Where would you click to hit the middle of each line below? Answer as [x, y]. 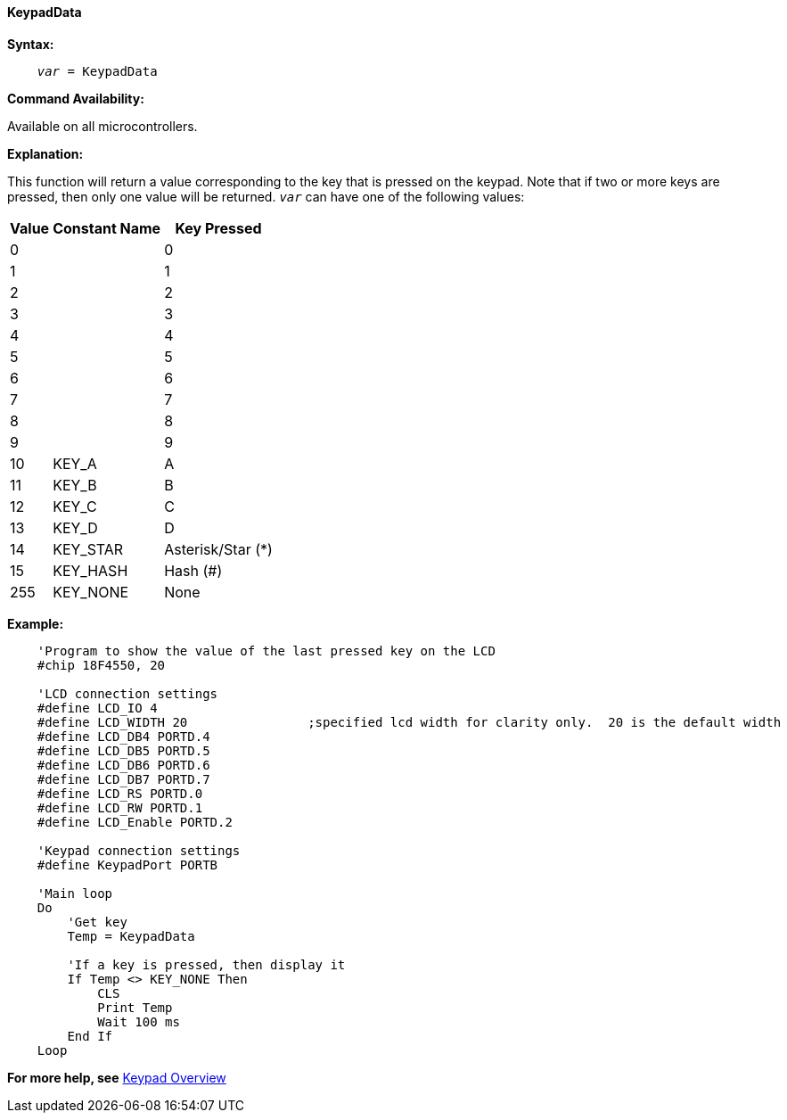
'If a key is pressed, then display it [206, 964]
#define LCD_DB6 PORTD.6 [123, 765]
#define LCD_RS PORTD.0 [120, 793]
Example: [36, 623]
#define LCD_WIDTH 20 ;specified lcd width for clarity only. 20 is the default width [409, 722]
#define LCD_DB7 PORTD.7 [123, 779]
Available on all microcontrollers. [102, 126]
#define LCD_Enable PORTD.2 [135, 822]
